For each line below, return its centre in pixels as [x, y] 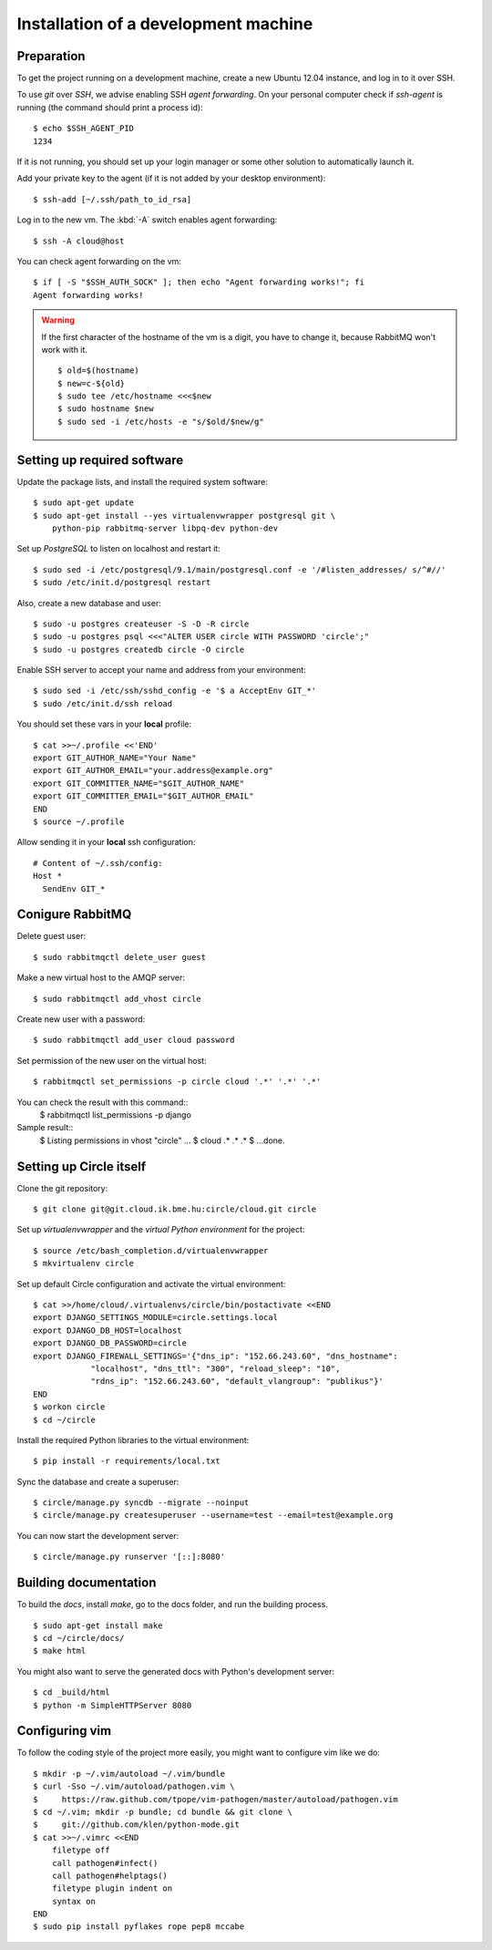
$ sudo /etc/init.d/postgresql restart [122, 583]
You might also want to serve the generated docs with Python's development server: [175, 1671]
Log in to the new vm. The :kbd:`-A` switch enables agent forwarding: [147, 220]
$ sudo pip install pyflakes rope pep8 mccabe [139, 1927]
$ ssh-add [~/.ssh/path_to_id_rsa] [113, 199]
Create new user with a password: [81, 1019]
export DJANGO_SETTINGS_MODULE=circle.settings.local [155, 1318]
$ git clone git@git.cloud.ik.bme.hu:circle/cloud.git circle [175, 1209]
